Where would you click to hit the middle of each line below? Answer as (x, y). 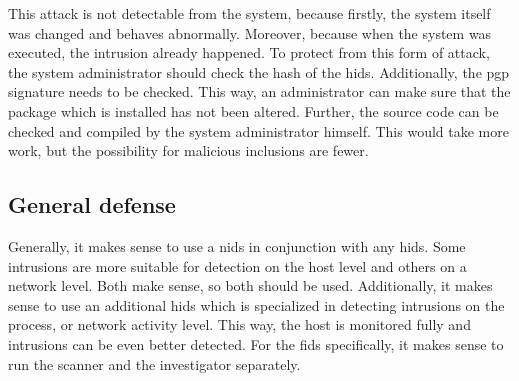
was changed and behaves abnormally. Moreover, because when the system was (250, 32)
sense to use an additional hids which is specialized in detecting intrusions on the (256, 304)
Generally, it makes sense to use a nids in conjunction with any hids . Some (237, 245)
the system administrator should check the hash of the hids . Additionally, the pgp (259, 71)
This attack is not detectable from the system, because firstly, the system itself (249, 13)
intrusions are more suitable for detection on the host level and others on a (237, 265)
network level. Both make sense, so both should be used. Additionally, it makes (250, 285)
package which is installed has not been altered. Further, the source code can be (253, 110)
